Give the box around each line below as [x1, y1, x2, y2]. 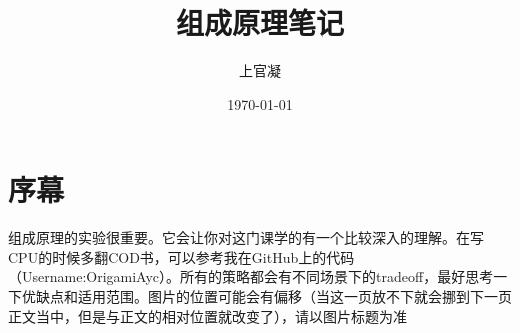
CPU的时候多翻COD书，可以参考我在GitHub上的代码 [8, 246, 355, 267]
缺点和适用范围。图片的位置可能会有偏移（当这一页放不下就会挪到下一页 [35, 286, 512, 307]
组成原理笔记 [175, 2, 344, 43]
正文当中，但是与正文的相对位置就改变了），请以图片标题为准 [8, 305, 407, 326]
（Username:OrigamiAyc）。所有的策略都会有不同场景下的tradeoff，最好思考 [8, 266, 494, 287]
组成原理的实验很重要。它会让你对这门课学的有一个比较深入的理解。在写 [8, 227, 484, 248]
